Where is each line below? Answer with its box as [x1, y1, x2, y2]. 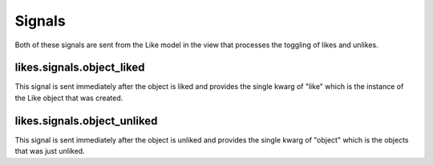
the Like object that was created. [14, 93, 123, 103]
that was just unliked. [14, 147, 85, 156]
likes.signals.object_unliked [14, 114, 158, 127]
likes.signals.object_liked [14, 61, 145, 74]
